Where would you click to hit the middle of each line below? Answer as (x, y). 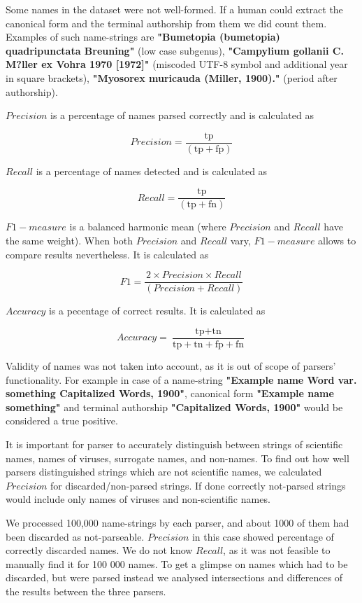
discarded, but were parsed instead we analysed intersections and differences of (174, 577)
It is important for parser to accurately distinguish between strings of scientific (174, 444)
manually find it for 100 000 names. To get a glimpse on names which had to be (177, 563)
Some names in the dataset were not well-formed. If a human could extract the (174, 9)
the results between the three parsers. (86, 591)
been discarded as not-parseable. (75, 536)
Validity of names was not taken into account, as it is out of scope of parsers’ (171, 365)
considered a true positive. (62, 421)
